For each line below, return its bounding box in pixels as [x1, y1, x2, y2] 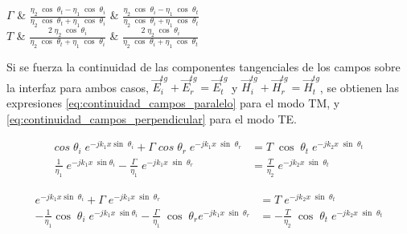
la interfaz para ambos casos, [6, 79, 149, 95]
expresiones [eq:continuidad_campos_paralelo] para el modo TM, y [6, 95, 340, 111]
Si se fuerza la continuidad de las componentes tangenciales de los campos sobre [6, 58, 401, 75]
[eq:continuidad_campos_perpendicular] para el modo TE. [6, 110, 297, 127]
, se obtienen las [319, 79, 399, 95]
